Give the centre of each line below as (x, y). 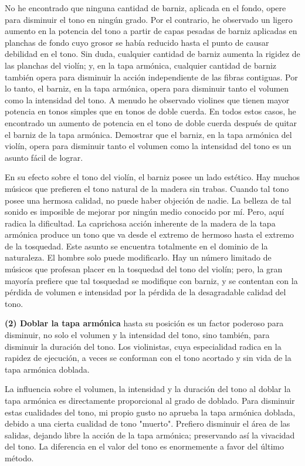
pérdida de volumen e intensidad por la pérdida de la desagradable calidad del (145, 292)
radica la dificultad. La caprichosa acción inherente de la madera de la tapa (140, 223)
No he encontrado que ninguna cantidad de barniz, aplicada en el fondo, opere (145, 8)
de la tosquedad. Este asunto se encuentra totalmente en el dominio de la (136, 246)
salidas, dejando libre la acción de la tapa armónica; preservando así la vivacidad (150, 435)
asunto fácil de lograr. (44, 157)
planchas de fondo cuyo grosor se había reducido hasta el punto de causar (137, 42)
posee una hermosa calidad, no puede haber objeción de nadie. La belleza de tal (148, 200)
